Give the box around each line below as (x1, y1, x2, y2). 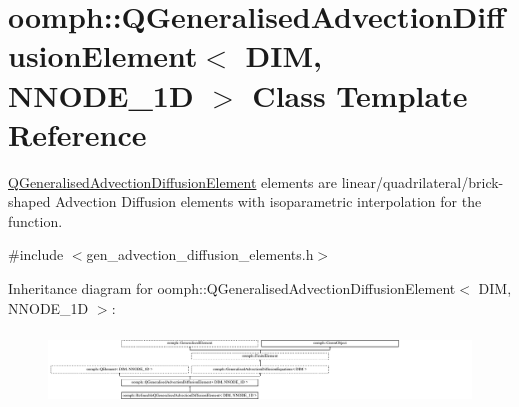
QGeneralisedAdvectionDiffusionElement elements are (8, 171, 338, 192)
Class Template (252, 74, 468, 115)
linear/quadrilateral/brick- (341, 171, 504, 192)
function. (8, 210, 63, 231)
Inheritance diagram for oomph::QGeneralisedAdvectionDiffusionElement (8, 278, 456, 299)
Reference (8, 113, 147, 154)
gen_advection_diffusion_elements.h (86, 244, 314, 265)
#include (8, 244, 64, 265)
